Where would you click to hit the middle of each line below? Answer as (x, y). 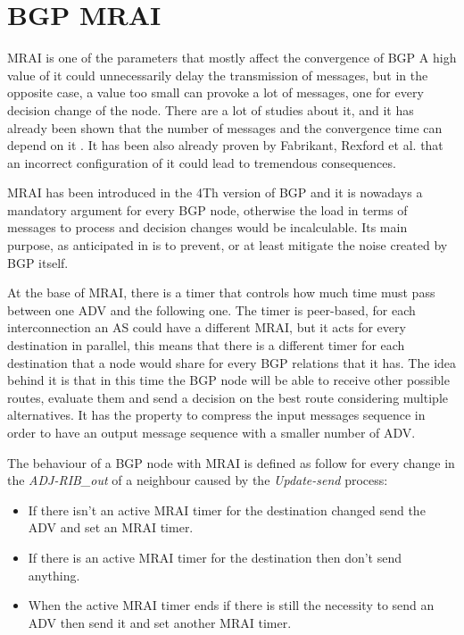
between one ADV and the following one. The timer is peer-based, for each (211, 309)
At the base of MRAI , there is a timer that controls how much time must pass (221, 292)
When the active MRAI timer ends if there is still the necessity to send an (231, 605)
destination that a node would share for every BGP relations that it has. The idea (232, 362)
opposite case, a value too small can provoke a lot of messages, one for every (215, 92)
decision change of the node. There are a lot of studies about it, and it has (211, 109)
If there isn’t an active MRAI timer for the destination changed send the (227, 510)
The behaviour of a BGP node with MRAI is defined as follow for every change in (231, 462)
